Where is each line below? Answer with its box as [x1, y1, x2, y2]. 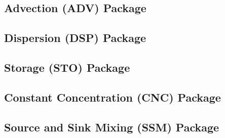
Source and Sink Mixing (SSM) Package [4, 119, 219, 134]
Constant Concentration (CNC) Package [4, 89, 221, 105]
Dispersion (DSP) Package [4, 30, 146, 45]
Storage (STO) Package [4, 59, 130, 75]
